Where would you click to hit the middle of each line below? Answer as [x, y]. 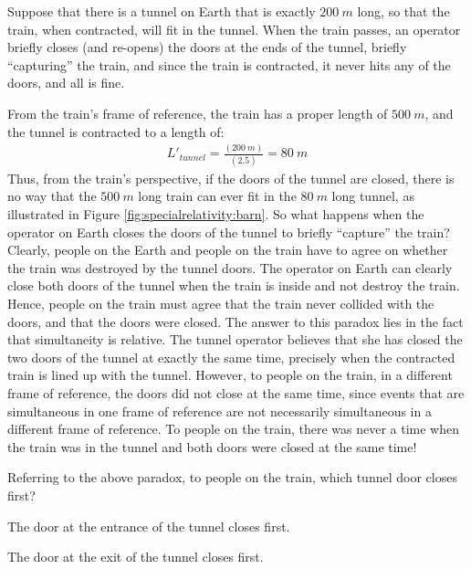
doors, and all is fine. [66, 83]
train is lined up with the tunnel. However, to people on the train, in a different [230, 375]
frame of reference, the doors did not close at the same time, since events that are [236, 392]
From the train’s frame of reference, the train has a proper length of [198, 113]
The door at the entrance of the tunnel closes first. [149, 526]
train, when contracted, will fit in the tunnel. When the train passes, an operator [234, 29]
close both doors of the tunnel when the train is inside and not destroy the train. [234, 285]
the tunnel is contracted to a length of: [116, 131]
